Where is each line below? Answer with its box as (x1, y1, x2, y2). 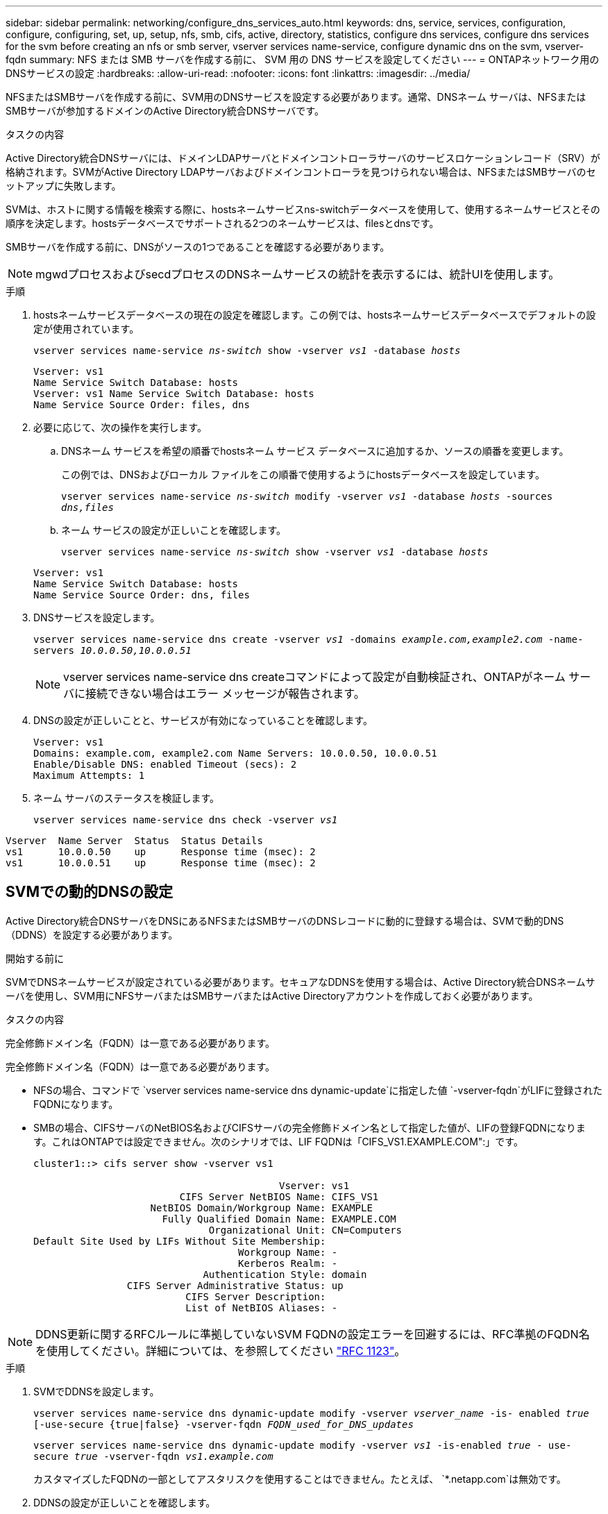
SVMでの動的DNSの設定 (6, 883, 173, 901)
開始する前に (6, 952, 64, 964)
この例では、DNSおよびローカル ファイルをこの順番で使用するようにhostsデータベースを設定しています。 (61, 469, 545, 480)
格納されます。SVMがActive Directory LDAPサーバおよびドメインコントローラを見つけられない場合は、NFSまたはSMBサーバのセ (6, 166, 596, 178)
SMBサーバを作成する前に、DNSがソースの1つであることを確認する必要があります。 (6, 241, 390, 253)
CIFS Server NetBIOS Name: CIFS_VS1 (179, 1191, 379, 1202)
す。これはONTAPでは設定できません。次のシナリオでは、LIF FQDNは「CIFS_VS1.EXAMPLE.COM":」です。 (33, 1135, 523, 1147)
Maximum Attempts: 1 (33, 770, 145, 781)
